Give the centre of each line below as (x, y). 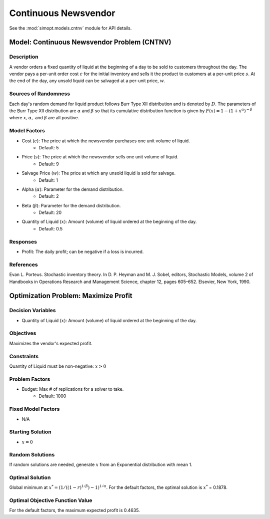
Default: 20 (50, 212)
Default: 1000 (52, 396)
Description (24, 57)
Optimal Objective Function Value (51, 500)
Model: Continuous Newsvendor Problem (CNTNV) (90, 42)
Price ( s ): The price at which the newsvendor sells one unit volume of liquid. (100, 157)
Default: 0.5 (51, 228)
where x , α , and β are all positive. (44, 118)
